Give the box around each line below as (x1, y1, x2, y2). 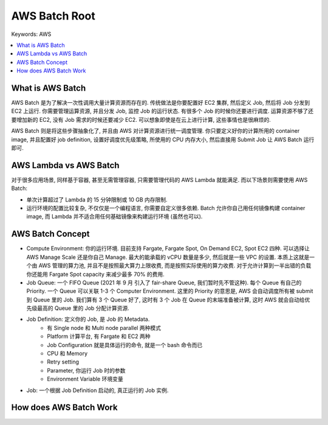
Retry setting (47, 358, 79, 365)
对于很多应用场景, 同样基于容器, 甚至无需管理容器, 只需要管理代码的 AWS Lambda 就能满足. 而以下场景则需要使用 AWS (11, 176, 308, 183)
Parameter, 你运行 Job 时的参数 (47, 367, 126, 374)
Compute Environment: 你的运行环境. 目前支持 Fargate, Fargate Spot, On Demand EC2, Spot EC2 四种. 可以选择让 (26, 245, 310, 252)
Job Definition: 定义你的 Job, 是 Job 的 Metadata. (26, 315, 150, 323)
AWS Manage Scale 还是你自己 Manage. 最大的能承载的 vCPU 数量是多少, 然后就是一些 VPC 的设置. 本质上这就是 (26, 253, 310, 261)
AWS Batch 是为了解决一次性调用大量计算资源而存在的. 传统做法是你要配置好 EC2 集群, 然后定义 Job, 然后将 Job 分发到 (11, 99, 310, 107)
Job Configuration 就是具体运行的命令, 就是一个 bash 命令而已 (47, 341, 203, 348)
